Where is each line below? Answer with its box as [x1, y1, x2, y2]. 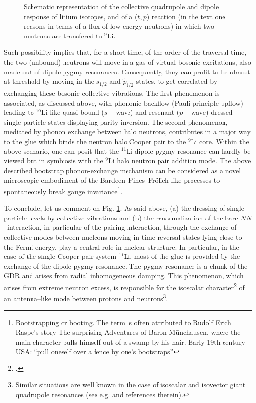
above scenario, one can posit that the [4, 146, 119, 156]
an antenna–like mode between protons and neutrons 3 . [4, 292, 168, 303]
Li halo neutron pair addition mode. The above [108, 155, 251, 166]
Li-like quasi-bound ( [41, 107, 104, 117]
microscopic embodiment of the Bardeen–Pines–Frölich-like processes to [4, 175, 220, 185]
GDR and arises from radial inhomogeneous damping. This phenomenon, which [4, 270, 244, 281]
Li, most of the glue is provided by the [124, 251, 240, 261]
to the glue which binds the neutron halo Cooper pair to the [4, 136, 186, 146]
